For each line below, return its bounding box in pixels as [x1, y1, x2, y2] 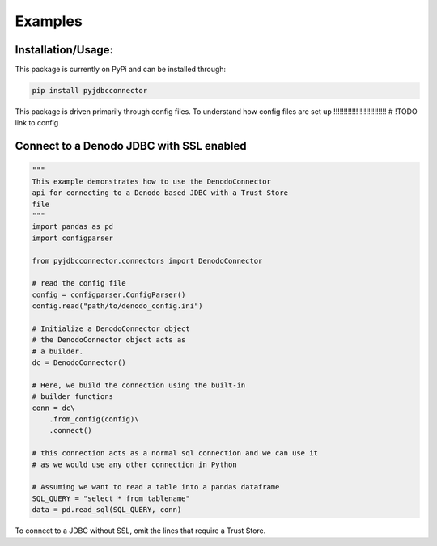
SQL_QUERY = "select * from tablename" [32, 493, 190, 503]
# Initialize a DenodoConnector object [32, 324, 190, 333]
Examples [15, 12, 83, 30]
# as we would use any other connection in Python [32, 459, 238, 469]
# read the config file [32, 279, 127, 288]
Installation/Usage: [15, 43, 113, 57]
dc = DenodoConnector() [32, 358, 127, 367]
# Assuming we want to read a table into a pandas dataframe [32, 482, 280, 492]
